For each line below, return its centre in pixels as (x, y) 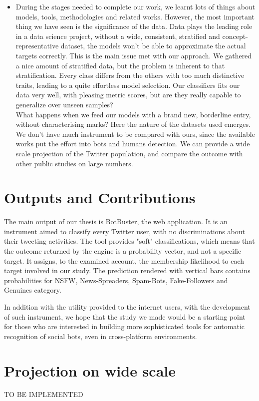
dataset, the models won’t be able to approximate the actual (153, 46)
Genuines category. (33, 290)
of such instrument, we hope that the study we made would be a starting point (125, 316)
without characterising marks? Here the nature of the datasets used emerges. (133, 124)
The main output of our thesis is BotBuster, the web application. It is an (116, 221)
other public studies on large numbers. (74, 163)
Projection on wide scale (90, 370)
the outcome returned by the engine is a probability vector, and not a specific (123, 251)
